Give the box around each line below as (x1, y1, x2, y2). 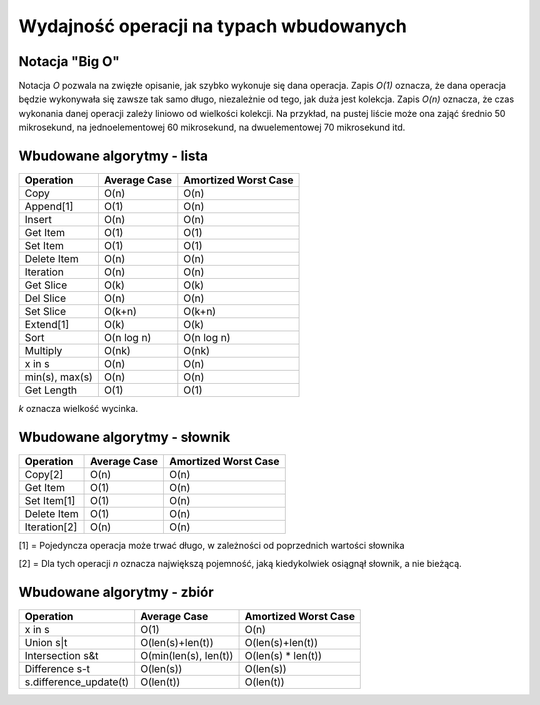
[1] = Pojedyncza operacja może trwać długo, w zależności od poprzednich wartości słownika (18, 540, 405, 552)
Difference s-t (24, 662, 90, 676)
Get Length (24, 383, 78, 397)
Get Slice (24, 278, 68, 292)
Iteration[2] (24, 520, 78, 534)
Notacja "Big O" (18, 53, 120, 70)
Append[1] (24, 200, 74, 214)
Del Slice (24, 291, 67, 305)
